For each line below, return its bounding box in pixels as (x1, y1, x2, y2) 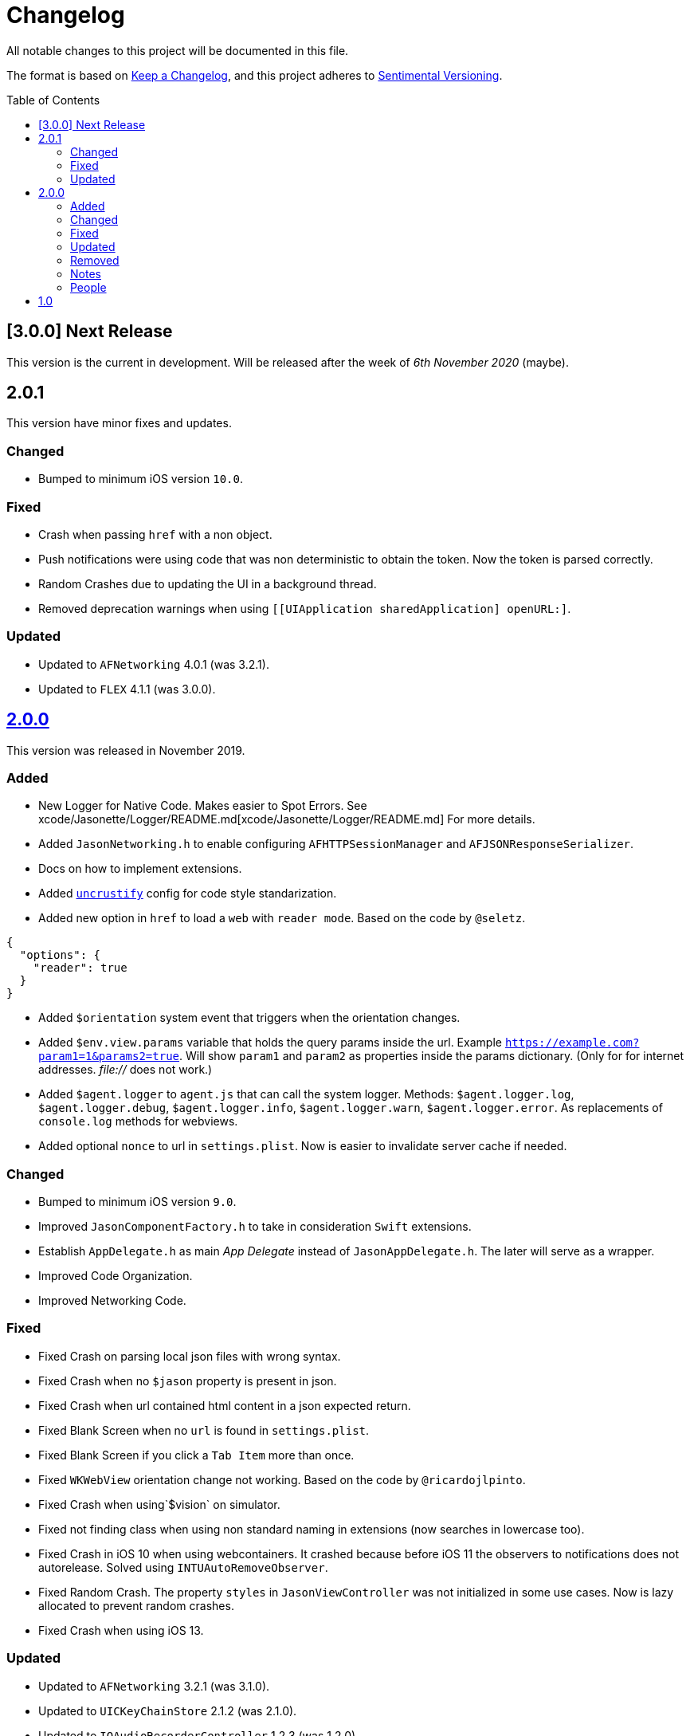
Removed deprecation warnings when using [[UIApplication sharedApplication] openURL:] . (38, 601, 571, 615)
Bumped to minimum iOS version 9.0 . (38, 1195, 237, 1209)
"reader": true (33, 961, 127, 975)
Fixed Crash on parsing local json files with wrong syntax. (38, 1349, 341, 1363)
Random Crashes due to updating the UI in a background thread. (38, 576, 377, 591)
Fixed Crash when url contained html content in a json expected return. (38, 1398, 411, 1412)
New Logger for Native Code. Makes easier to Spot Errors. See (38, 799, 367, 813)
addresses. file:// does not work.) (38, 1062, 213, 1077)
